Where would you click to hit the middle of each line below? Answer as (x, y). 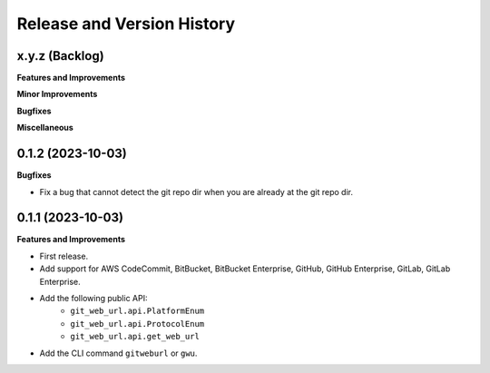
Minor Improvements (57, 94)
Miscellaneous (45, 128)
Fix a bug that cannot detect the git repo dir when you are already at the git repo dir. (196, 191)
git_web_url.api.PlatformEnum (137, 311)
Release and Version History (126, 24)
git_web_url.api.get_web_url (135, 337)
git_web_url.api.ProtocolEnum (137, 324)
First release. (64, 256)
